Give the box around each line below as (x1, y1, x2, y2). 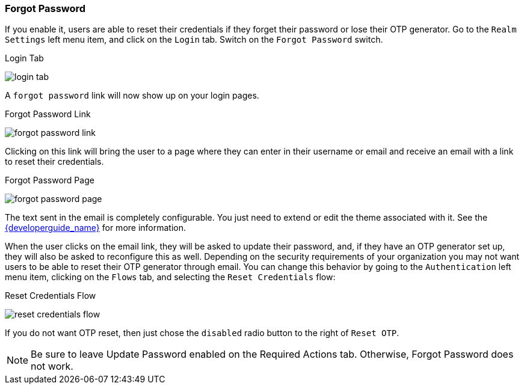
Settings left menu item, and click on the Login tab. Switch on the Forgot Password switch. (5, 34, 383, 45)
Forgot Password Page (5, 175, 94, 186)
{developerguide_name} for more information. (5, 222, 186, 233)
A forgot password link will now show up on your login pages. (5, 90, 259, 101)
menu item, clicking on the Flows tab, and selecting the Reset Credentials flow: (5, 272, 336, 283)
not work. (31, 360, 73, 373)
